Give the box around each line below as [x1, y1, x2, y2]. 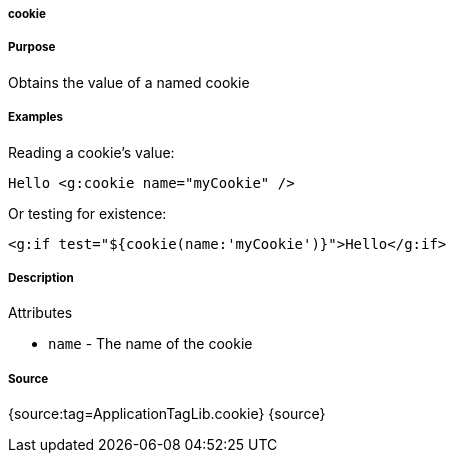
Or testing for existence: [8, 204, 167, 222]
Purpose [8, 40, 56, 55]
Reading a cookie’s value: [8, 143, 175, 161]
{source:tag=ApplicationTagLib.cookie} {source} [8, 405, 326, 423]
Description [8, 270, 74, 285]
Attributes [8, 304, 73, 322]
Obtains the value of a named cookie [8, 73, 250, 91]
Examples [8, 110, 63, 125]
